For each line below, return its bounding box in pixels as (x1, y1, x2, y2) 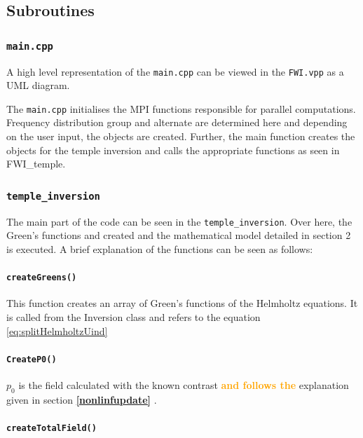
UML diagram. (6, 78, 70, 93)
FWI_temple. (6, 156, 66, 171)
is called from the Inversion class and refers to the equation (6, 309, 261, 324)
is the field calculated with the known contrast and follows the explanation (18, 377, 349, 392)
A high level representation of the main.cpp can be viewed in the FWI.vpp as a (6, 64, 344, 78)
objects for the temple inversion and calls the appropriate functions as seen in (6, 142, 340, 157)
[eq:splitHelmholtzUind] (6, 323, 108, 338)
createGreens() (6, 273, 77, 283)
